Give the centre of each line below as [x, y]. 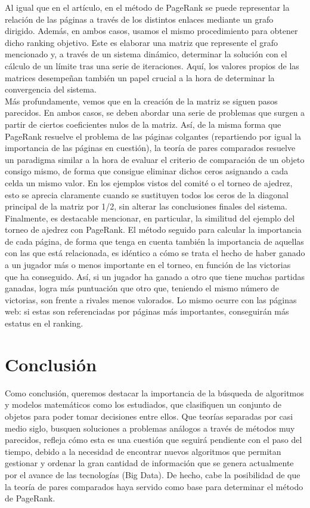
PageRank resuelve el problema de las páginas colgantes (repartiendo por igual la [153, 136]
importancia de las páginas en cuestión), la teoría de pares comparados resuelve [150, 148]
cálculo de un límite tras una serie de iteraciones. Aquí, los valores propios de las [152, 65]
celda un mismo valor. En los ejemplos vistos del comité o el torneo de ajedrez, [149, 182]
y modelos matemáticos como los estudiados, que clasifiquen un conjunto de [143, 404]
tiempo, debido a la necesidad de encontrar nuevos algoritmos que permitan [143, 451]
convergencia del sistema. [51, 89]
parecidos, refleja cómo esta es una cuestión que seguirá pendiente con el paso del [154, 440]
